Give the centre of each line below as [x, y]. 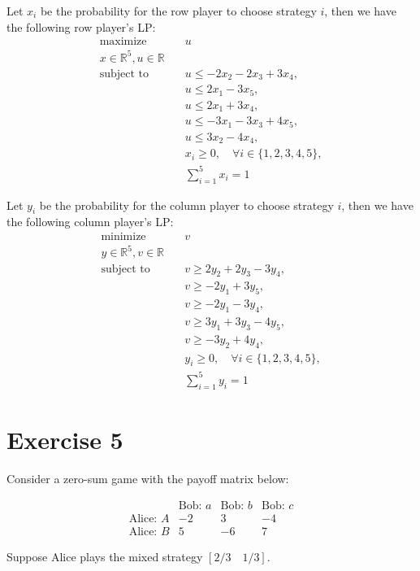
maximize [123, 42]
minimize [123, 236]
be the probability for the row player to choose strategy [178, 11]
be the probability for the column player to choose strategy [186, 205]
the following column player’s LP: [90, 222]
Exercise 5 [65, 439]
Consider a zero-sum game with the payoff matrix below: [148, 478]
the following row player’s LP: [81, 26]
